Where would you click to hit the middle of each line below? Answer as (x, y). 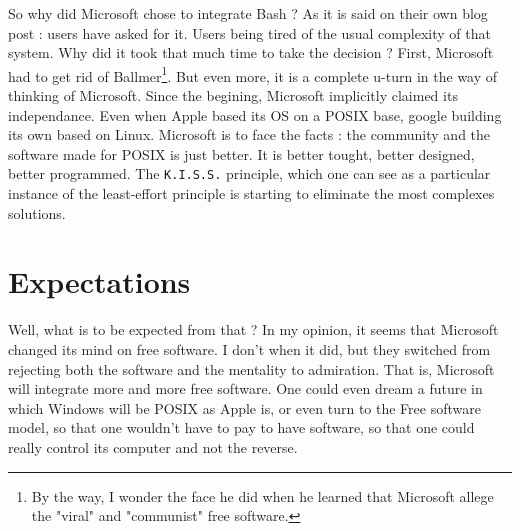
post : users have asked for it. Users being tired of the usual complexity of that (249, 32)
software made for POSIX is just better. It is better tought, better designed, (241, 153)
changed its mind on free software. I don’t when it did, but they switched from (249, 348)
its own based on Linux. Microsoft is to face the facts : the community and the (249, 134)
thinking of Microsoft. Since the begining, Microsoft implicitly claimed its (233, 95)
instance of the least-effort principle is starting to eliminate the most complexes (251, 193)
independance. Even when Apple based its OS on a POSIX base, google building (255, 114)
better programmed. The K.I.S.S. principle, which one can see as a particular (249, 173)
